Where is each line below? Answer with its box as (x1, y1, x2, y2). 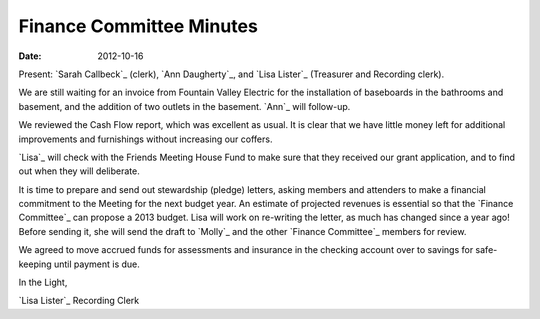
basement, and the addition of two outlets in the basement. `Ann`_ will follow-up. (18, 100, 351, 112)
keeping (18, 258, 52, 270)
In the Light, (18, 276, 68, 289)
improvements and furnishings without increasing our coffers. (18, 133, 273, 145)
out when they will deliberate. (18, 165, 140, 177)
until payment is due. (53, 258, 140, 270)
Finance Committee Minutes (18, 15, 259, 37)
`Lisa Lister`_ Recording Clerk (18, 295, 140, 307)
